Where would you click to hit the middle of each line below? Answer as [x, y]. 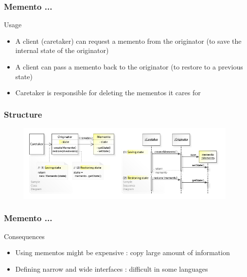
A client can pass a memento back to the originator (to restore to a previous [129, 67]
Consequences [24, 236]
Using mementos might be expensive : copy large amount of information [123, 252]
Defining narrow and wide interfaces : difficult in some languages [112, 268]
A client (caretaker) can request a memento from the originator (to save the [128, 41]
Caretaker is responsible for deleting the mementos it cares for [108, 93]
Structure [23, 114]
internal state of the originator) [62, 50]
